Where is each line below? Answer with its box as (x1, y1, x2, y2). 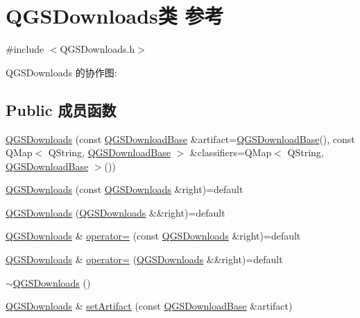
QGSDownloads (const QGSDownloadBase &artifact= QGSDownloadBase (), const (6, 131, 355, 146)
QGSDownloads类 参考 (6, 1, 224, 30)
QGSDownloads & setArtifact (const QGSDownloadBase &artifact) (6, 299, 293, 313)
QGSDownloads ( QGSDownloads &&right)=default (6, 205, 225, 219)
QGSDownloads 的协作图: (6, 65, 117, 79)
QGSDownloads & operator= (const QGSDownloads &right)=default (6, 228, 301, 243)
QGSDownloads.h (60, 42, 135, 56)
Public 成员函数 (6, 99, 117, 120)
